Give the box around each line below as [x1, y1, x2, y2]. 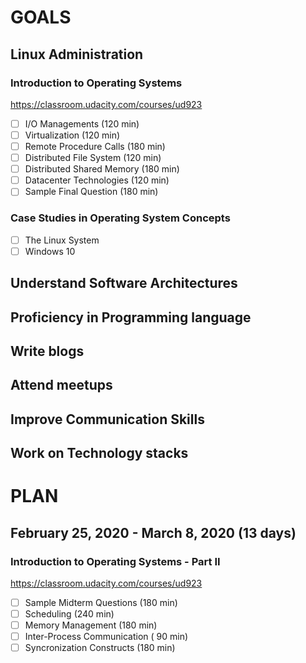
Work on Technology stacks [10, 445, 189, 462]
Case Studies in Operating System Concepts [10, 211, 231, 225]
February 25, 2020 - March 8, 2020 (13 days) [10, 524, 297, 541]
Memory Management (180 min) [24, 619, 158, 631]
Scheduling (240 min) [24, 608, 115, 620]
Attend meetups [10, 377, 113, 394]
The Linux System [24, 234, 100, 246]
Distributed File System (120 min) [24, 152, 162, 164]
